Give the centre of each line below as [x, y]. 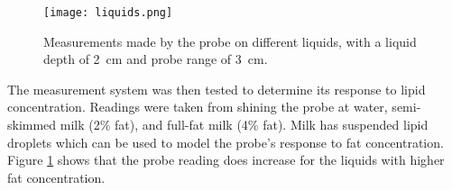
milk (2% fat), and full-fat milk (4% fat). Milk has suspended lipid [244, 125]
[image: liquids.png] [108, 13]
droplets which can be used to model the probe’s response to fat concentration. [226, 142]
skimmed [32, 125]
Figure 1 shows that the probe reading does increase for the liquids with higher [226, 160]
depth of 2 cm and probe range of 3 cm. [156, 59]
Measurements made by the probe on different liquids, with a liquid [230, 41]
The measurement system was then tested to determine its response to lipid [217, 89]
